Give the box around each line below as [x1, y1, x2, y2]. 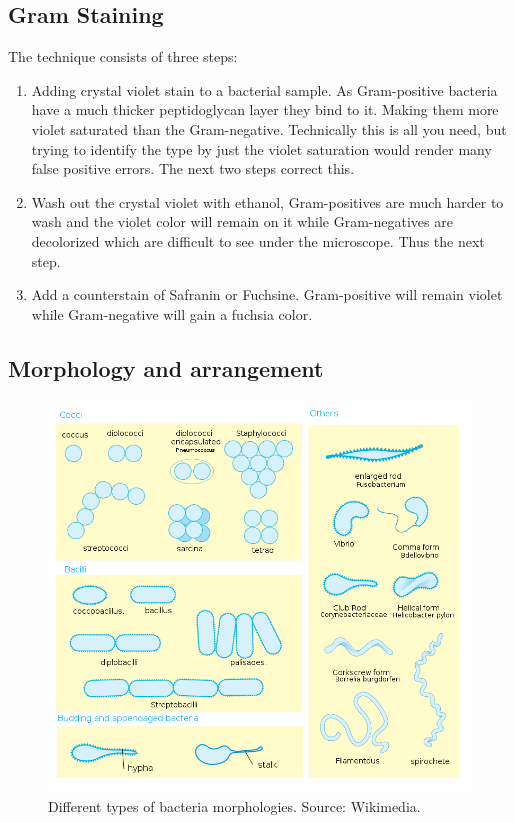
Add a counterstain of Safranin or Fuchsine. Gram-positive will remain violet [31, 284, 503, 305]
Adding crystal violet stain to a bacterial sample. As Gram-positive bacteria [31, 79, 498, 100]
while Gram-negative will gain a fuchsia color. [31, 303, 313, 324]
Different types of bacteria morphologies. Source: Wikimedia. [48, 795, 421, 816]
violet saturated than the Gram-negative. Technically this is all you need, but [31, 118, 507, 139]
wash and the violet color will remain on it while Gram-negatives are [31, 211, 453, 232]
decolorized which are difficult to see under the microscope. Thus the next [31, 230, 485, 251]
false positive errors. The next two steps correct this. [31, 158, 355, 179]
